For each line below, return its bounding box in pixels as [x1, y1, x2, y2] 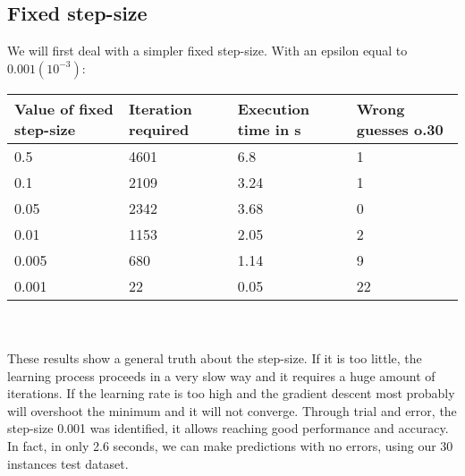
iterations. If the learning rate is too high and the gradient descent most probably [7, 384, 455, 403]
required [128, 118, 190, 140]
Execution [237, 98, 310, 119]
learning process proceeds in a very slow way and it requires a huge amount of [7, 366, 435, 385]
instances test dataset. [7, 454, 129, 472]
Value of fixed [14, 98, 114, 119]
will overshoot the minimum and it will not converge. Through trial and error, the [7, 401, 457, 420]
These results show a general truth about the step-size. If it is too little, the [7, 348, 422, 367]
